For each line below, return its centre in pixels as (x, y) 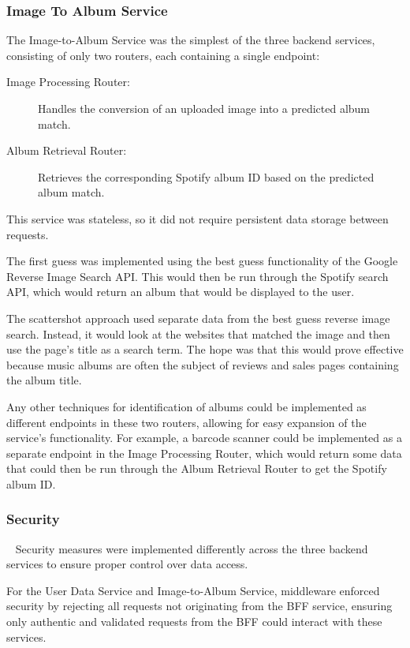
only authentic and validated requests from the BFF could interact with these (194, 622)
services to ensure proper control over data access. (127, 564)
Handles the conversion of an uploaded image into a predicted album (204, 108)
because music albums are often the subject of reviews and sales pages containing (203, 364)
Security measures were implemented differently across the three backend (192, 548)
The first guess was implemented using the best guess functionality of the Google (202, 261)
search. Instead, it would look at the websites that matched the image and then (198, 333)
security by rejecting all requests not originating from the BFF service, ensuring (199, 606)
